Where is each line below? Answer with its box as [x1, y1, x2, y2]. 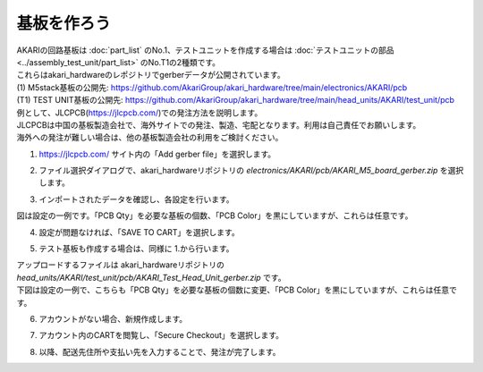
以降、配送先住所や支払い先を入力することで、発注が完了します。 [38, 346, 281, 357]
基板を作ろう [16, 13, 112, 33]
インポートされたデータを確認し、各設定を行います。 [38, 193, 234, 205]
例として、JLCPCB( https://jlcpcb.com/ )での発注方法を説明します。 [16, 107, 263, 118]
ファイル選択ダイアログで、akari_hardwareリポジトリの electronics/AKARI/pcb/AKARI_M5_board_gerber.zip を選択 [38, 165, 464, 176]
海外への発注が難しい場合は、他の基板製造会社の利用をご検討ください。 [16, 132, 284, 143]
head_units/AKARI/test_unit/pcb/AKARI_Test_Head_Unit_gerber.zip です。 [16, 272, 286, 283]
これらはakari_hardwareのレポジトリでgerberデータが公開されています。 [16, 70, 285, 80]
